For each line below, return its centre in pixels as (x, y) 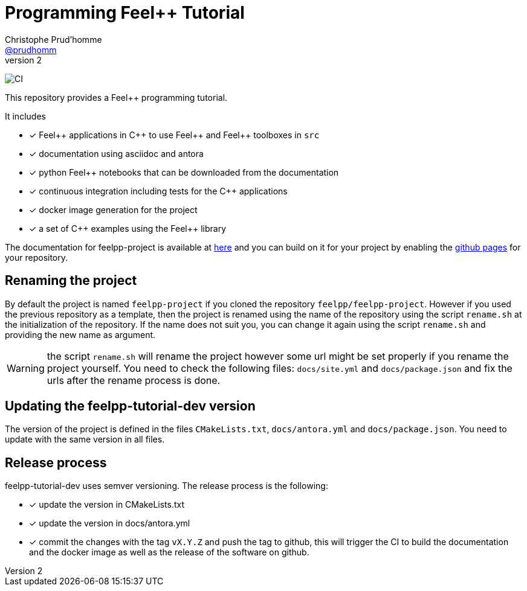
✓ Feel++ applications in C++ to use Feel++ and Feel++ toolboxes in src (174, 135)
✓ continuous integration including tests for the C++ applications (158, 191)
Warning (26, 368)
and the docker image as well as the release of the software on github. (169, 552)
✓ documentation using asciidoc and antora (116, 153)
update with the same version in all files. (85, 439)
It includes (25, 116)
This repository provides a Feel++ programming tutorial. (116, 97)
